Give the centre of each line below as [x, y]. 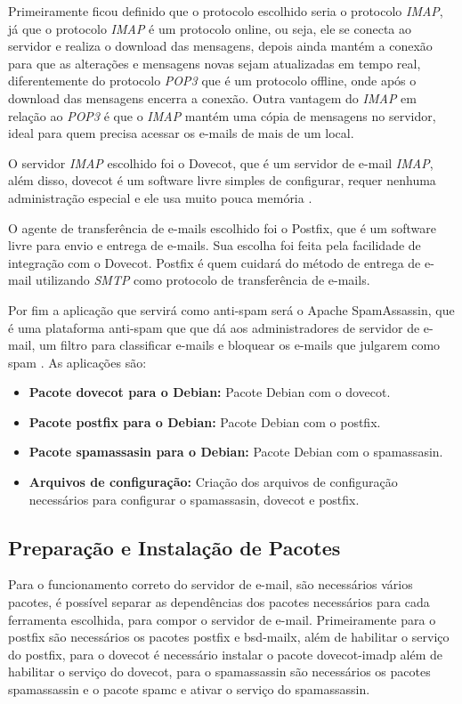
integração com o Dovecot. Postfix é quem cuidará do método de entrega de [215, 262]
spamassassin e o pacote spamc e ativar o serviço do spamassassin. [189, 689]
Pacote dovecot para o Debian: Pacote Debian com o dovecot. [210, 392]
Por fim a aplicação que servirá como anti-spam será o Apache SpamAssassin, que [231, 309]
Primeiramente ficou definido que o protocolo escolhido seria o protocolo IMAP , [226, 11]
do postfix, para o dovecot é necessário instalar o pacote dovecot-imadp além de [226, 654]
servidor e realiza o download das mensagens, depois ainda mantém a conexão [220, 46]
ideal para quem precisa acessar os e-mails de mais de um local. [181, 133]
